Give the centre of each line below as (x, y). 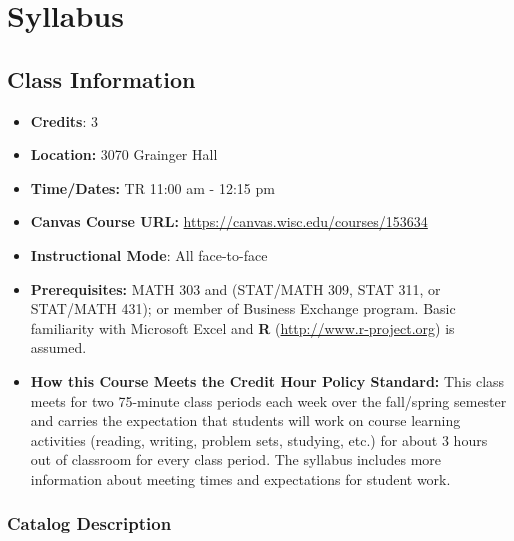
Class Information (101, 78)
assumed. (58, 347)
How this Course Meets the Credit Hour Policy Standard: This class (267, 380)
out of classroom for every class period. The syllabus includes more (236, 459)
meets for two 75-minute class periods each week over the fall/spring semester (268, 400)
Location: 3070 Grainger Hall (124, 154)
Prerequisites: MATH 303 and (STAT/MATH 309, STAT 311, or (235, 288)
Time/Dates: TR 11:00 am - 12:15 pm (152, 187)
